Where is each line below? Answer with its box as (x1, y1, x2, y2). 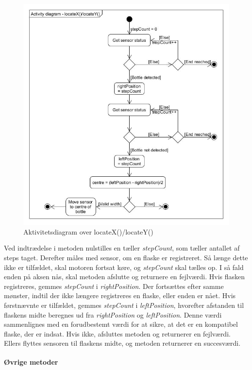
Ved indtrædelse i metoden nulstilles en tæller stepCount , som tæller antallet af (4, 243, 240, 253)
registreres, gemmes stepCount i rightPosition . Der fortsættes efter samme (4, 281, 224, 291)
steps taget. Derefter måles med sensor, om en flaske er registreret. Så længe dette (4, 252, 248, 262)
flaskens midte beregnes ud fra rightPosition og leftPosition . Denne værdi (4, 309, 222, 320)
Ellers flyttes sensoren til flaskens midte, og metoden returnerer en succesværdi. (4, 338, 241, 348)
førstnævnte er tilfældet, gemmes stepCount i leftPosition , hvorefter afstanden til (4, 300, 244, 310)
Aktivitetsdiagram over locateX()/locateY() (23, 226, 153, 236)
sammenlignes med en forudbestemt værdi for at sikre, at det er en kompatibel (4, 319, 238, 329)
